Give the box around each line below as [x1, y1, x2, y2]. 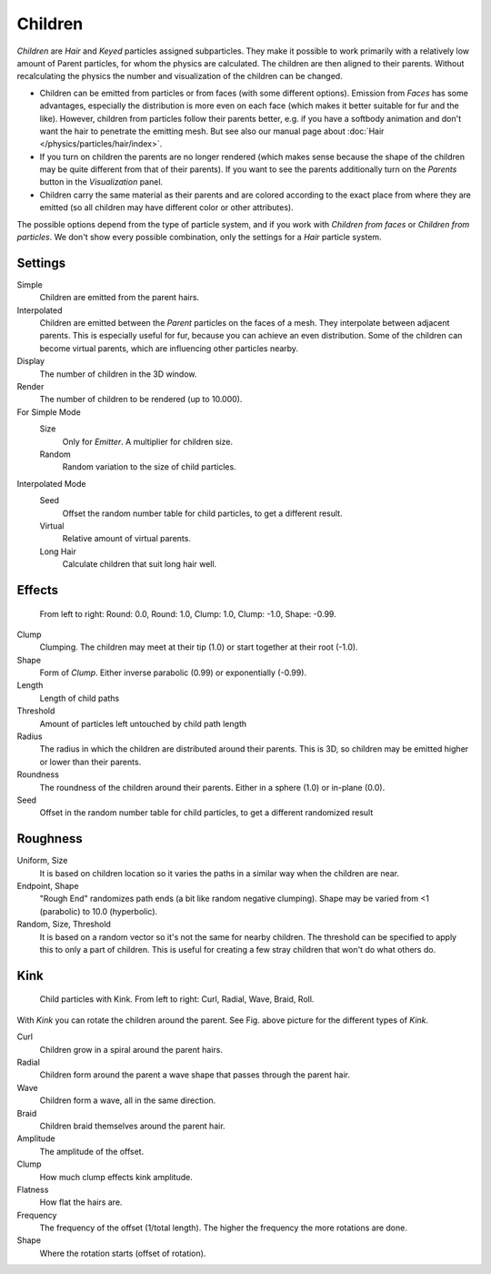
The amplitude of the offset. [39, 1146, 145, 1157]
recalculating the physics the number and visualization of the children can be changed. [16, 71, 343, 82]
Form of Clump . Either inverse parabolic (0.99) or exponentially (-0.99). [39, 667, 307, 678]
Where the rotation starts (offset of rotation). [39, 1248, 206, 1259]
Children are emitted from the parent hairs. [39, 292, 200, 303]
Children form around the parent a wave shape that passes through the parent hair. [39, 1069, 350, 1080]
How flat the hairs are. [39, 1197, 123, 1208]
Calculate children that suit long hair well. [62, 559, 217, 570]
